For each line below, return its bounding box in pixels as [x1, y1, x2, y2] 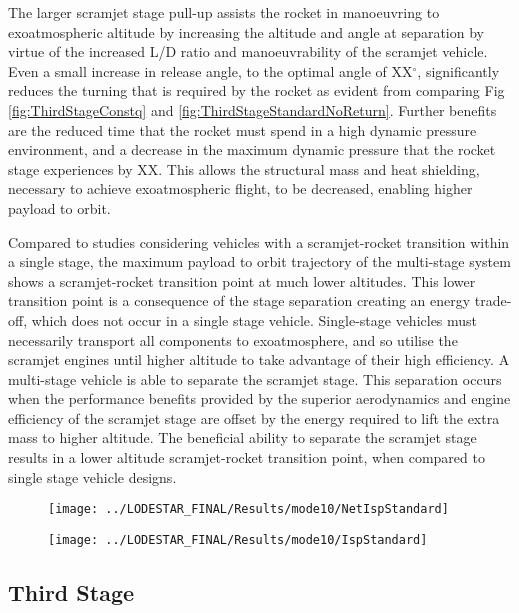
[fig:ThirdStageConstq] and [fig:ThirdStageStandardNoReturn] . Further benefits [8, 99, 497, 120]
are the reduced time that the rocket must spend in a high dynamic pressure [8, 119, 477, 140]
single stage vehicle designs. [8, 466, 177, 487]
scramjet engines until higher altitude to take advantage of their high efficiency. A [8, 349, 510, 370]
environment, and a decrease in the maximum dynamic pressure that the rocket [8, 139, 496, 160]
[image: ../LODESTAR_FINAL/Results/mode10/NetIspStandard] [48, 502, 449, 517]
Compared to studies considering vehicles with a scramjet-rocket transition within [8, 231, 510, 252]
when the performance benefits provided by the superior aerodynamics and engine [8, 388, 511, 409]
